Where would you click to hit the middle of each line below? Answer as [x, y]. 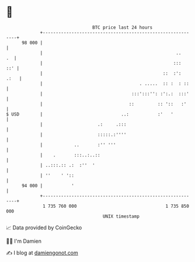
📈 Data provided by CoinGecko [44, 228]
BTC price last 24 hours [123, 27]
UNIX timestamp [121, 216]
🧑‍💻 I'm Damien [24, 241]
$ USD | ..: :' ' [90, 114]
